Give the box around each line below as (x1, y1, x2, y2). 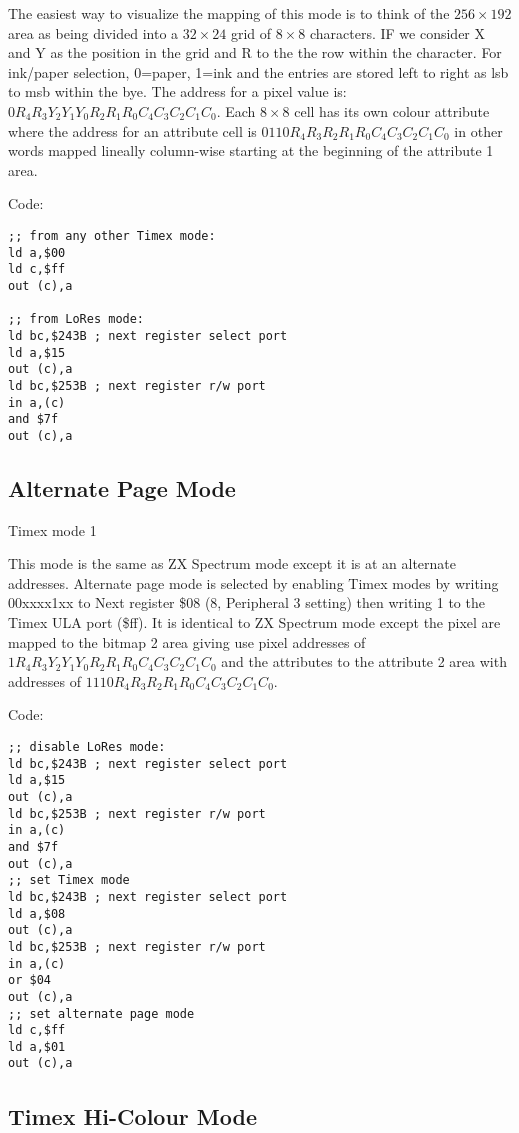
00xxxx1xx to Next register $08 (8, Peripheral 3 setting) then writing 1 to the (8, 592, 485, 613)
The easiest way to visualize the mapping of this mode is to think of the (8, 3, 450, 23)
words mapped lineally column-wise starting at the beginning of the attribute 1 (8, 140, 494, 161)
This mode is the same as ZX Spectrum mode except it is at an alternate (8, 553, 456, 574)
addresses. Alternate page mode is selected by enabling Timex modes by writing (8, 572, 499, 593)
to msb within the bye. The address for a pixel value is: (8, 81, 347, 102)
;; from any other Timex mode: (8, 228, 216, 243)
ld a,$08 (8, 906, 66, 921)
